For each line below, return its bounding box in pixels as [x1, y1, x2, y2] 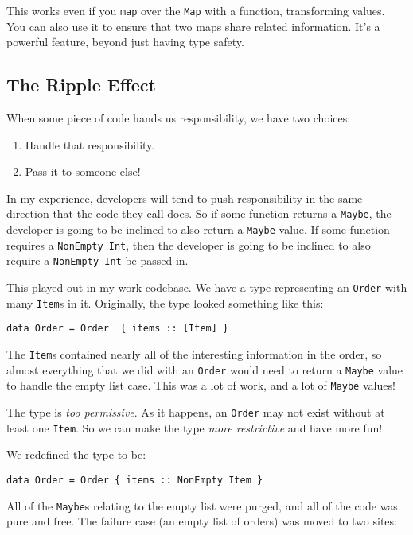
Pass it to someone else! [25, 163, 141, 180]
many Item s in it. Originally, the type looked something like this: [6, 294, 324, 311]
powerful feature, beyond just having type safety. [6, 33, 244, 50]
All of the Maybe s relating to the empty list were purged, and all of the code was [6, 497, 398, 514]
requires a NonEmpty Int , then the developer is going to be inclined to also [6, 236, 371, 253]
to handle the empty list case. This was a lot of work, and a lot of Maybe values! [6, 377, 395, 393]
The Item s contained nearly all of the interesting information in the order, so [6, 346, 382, 362]
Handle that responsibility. [25, 136, 155, 153]
